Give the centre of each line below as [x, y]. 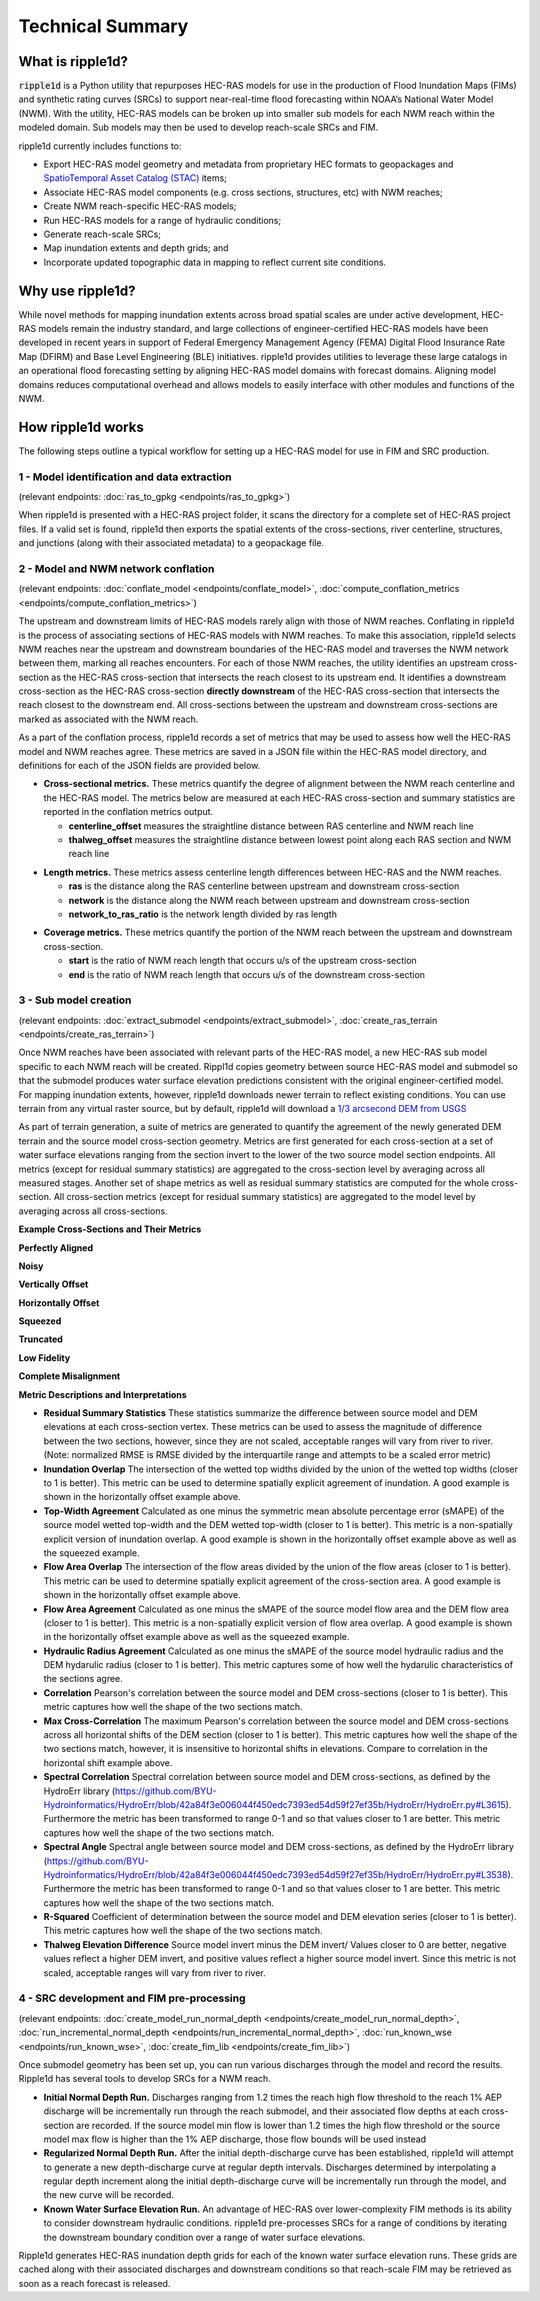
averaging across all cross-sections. [93, 1211]
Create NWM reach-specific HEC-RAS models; [140, 206]
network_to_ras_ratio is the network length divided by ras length [202, 914]
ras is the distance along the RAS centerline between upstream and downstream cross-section [264, 886]
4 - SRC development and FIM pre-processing [132, 1998]
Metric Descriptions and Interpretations [102, 1394]
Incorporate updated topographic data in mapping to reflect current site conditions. [215, 262]
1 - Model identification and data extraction [125, 477]
